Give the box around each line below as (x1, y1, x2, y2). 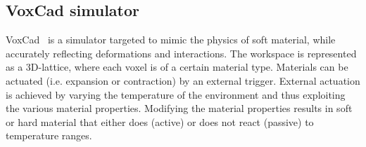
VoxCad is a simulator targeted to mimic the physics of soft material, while (6, 32, 336, 47)
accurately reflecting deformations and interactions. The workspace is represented (6, 45, 357, 60)
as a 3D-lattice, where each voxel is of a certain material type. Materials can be (6, 59, 348, 74)
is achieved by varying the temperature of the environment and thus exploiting (6, 87, 346, 101)
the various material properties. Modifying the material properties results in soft (6, 101, 353, 115)
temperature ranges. (6, 128, 92, 143)
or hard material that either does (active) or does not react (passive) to (6, 114, 314, 129)
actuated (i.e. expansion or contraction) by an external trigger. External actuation (6, 73, 360, 87)
